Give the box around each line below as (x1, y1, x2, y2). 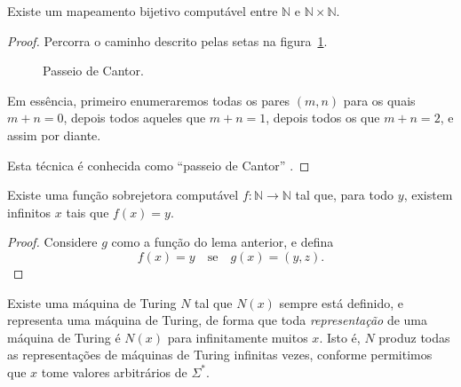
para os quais (343, 91, 416, 109)
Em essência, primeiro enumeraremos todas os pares (7, 91, 290, 109)
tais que (66, 202, 109, 221)
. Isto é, (319, 328, 361, 346)
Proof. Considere (7, 233, 98, 251)
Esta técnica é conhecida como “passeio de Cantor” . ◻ (7, 155, 310, 174)
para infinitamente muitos (167, 328, 308, 346)
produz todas (378, 328, 450, 346)
